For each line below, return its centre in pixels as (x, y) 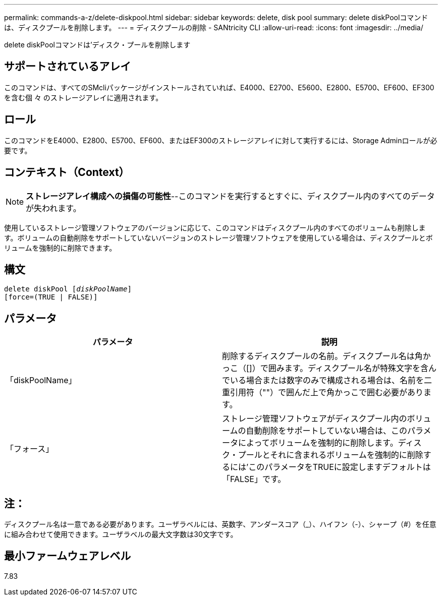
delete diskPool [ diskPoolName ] (68, 289)
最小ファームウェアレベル (68, 556)
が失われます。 (53, 208)
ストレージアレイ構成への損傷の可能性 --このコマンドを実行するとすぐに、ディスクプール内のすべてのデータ (230, 196)
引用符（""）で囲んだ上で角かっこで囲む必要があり (327, 393)
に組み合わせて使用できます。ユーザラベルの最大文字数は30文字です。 (121, 534)
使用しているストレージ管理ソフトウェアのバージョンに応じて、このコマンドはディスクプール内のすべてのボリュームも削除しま (215, 227)
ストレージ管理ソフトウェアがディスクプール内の (315, 419)
